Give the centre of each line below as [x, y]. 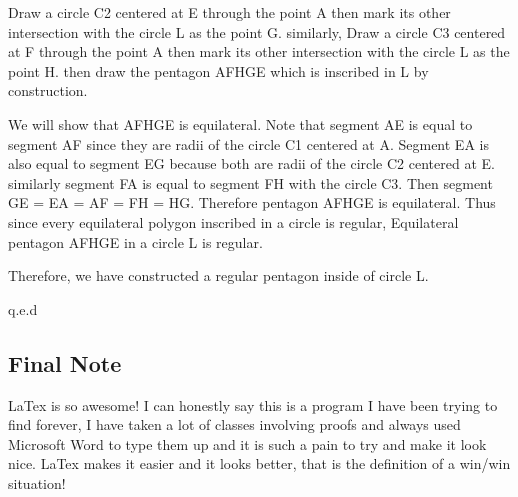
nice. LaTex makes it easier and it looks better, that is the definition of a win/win [259, 463]
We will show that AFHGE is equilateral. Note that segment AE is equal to [240, 123]
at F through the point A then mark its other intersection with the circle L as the [259, 51]
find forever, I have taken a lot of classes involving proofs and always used [234, 424]
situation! [37, 482]
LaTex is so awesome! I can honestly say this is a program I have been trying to [253, 404]
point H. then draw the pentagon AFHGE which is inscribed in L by [218, 70]
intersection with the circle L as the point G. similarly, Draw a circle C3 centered [257, 31]
